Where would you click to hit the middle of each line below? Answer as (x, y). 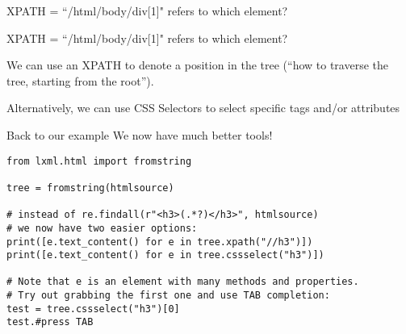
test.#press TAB (50, 322)
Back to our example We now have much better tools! (140, 134)
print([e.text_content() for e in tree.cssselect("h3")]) (165, 255)
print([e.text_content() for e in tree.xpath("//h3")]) (160, 242)
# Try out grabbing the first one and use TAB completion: (168, 296)
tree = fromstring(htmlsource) (90, 188)
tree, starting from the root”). (80, 80)
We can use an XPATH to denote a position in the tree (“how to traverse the (198, 65)
